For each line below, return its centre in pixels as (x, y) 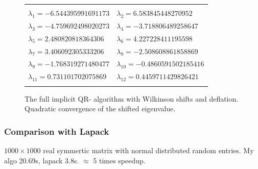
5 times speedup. (119, 160)
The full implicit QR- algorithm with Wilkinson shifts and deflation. (132, 98)
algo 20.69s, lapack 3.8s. (42, 160)
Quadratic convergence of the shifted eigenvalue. (100, 108)
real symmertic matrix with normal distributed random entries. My (148, 150)
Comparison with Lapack (57, 131)
